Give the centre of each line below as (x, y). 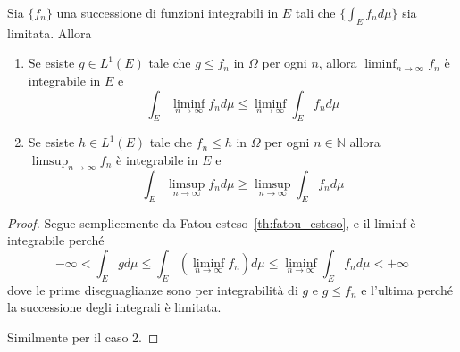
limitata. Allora (50, 33)
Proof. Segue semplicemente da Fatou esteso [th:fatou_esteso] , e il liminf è (212, 222)
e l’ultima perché (407, 289)
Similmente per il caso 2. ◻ (83, 336)
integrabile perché (56, 240)
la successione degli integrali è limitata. (114, 307)
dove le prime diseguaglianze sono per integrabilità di (153, 289)
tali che (315, 12)
